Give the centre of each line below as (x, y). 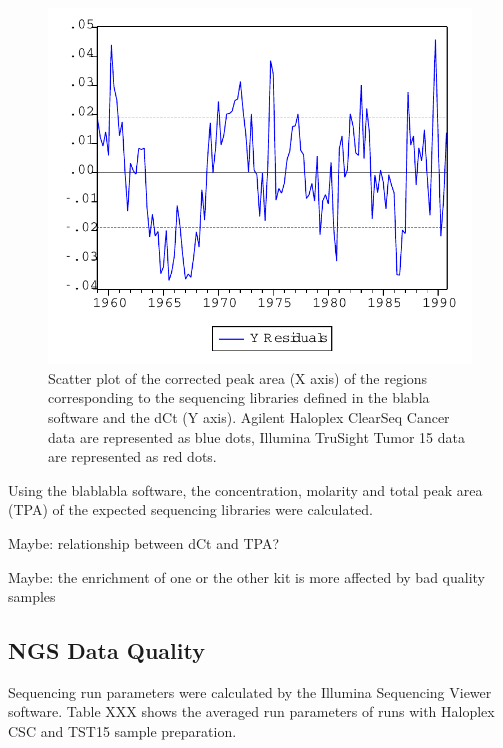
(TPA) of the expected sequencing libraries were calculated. (190, 509)
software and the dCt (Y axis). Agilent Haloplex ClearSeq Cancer (249, 416)
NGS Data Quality (106, 650)
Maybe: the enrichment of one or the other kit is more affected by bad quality (246, 576)
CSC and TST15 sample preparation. (122, 731)
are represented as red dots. (132, 456)
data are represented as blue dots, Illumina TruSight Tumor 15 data (256, 436)
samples (32, 596)
